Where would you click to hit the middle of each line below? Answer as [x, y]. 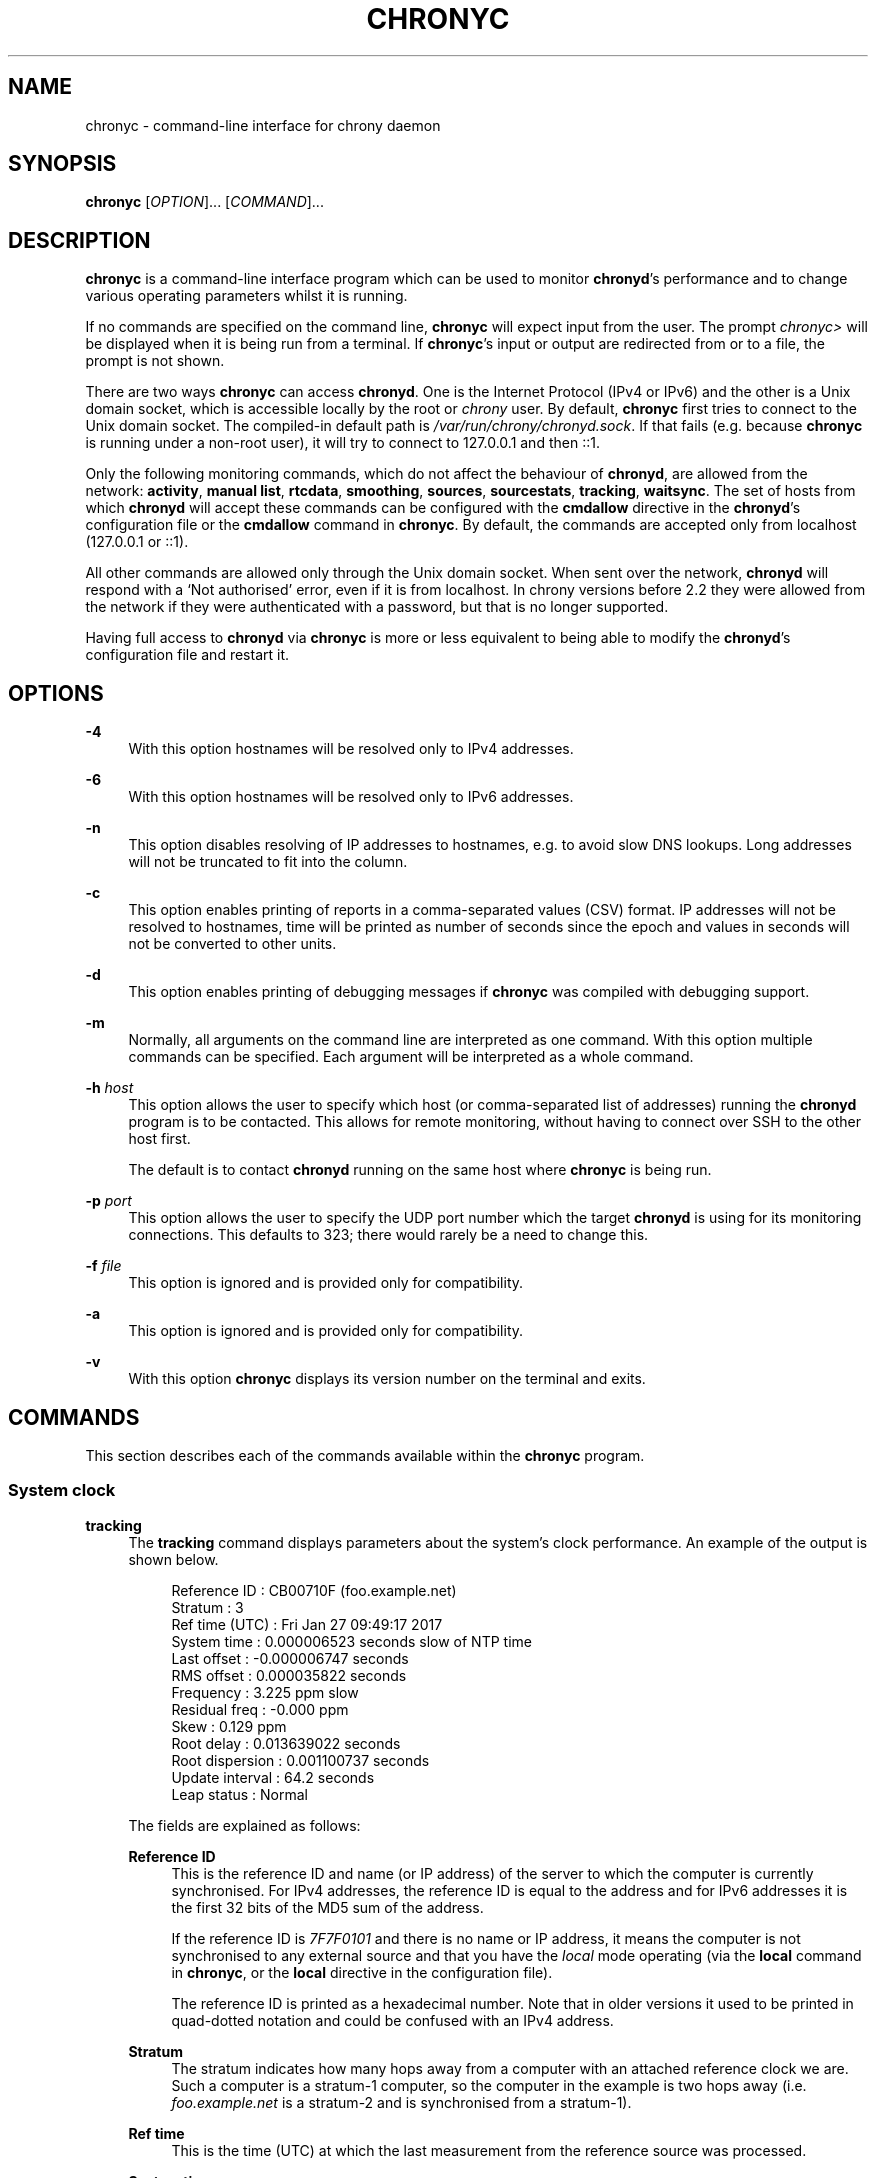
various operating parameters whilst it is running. [246, 296]
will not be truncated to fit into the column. [268, 862]
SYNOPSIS [62, 164]
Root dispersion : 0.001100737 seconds [300, 1760]
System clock [62, 1490]
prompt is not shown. [155, 361]
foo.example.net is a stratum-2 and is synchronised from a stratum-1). [401, 2102]
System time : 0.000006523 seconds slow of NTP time [351, 1641]
